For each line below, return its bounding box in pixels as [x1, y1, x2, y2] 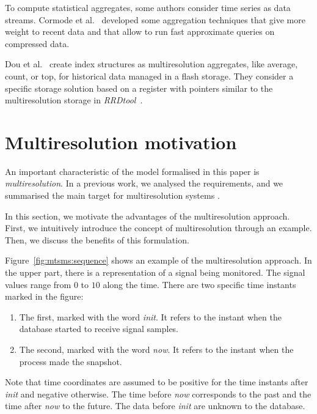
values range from [5, 278, 71, 290]
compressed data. [5, 37, 70, 50]
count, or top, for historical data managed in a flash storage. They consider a [5, 69, 294, 82]
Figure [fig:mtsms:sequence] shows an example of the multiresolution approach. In [5, 254, 312, 267]
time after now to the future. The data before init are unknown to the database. [5, 399, 305, 412]
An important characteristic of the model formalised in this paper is [5, 164, 260, 177]
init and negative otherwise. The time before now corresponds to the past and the [5, 387, 312, 400]
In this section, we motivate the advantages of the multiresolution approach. [5, 209, 290, 222]
